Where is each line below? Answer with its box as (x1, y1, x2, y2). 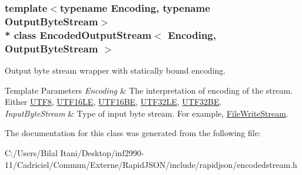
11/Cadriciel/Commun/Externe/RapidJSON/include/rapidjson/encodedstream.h (5, 158, 297, 170)
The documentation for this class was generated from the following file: (5, 127, 261, 139)
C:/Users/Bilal (5, 146, 58, 159)
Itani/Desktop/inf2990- (60, 146, 144, 159)
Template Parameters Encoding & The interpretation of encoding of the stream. (5, 84, 293, 96)
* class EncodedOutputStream (5, 27, 152, 42)
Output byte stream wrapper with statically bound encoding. (5, 64, 226, 76)
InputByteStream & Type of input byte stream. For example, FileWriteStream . (5, 107, 288, 119)
